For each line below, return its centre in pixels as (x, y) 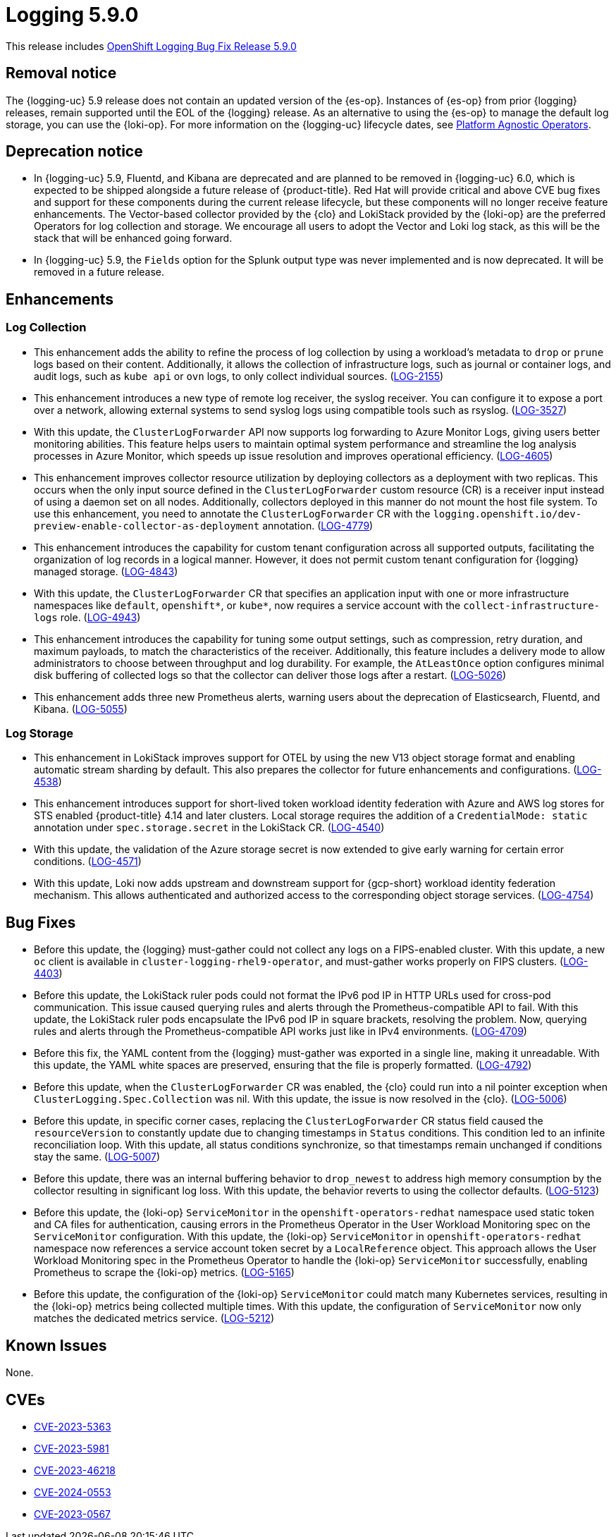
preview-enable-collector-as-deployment (147, 526)
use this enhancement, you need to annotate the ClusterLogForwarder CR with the (232, 513)
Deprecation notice (74, 152)
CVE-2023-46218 (75, 1470)
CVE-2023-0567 (73, 1514)
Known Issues (56, 1345)
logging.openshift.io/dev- (507, 514)
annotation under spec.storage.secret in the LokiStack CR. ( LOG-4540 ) (209, 828)
